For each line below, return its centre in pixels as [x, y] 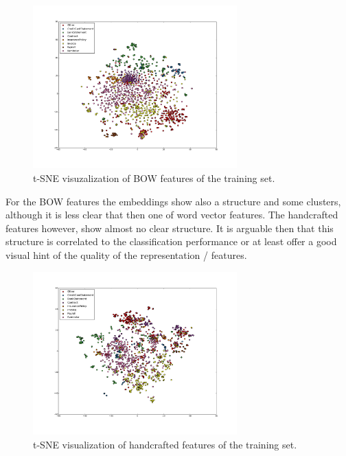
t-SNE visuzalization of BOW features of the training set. [154, 178]
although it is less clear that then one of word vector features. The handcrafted [172, 215]
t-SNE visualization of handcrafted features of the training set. [165, 444]
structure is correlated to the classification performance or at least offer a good [171, 241]
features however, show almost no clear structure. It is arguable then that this [170, 228]
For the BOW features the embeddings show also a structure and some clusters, [173, 201]
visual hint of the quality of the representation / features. [126, 254]
